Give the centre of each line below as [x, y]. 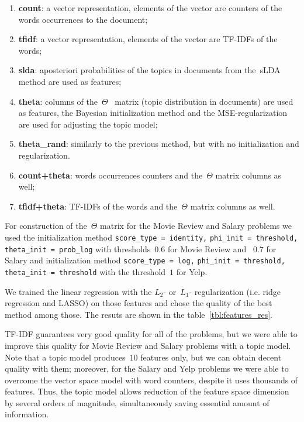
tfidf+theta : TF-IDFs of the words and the [98, 206]
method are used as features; [70, 81]
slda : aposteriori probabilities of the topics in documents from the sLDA [149, 70]
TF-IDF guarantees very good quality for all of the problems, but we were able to [151, 334]
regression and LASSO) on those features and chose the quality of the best [139, 303]
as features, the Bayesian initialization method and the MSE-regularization [153, 113]
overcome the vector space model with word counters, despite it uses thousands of [151, 380]
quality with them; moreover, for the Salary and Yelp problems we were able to [147, 368]
